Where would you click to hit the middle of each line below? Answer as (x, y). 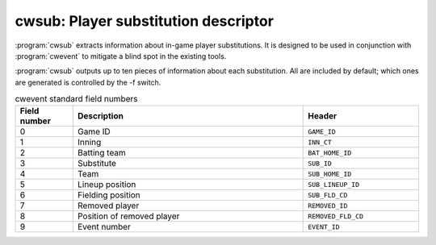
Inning (89, 143)
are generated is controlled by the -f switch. (88, 82)
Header (323, 116)
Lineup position (107, 185)
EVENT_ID (324, 227)
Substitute (97, 164)
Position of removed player (128, 216)
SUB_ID (320, 163)
